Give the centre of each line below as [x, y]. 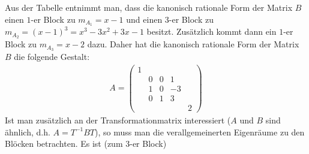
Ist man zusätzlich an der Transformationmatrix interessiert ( [118, 120]
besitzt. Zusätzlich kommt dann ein [211, 31]
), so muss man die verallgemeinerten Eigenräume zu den [200, 132]
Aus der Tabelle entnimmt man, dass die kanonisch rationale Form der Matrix [149, 7]
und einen [144, 19]
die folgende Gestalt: [52, 57]
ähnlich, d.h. [28, 132]
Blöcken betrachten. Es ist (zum [64, 144]
